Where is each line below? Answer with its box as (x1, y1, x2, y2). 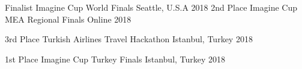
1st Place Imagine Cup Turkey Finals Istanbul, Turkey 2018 (5, 52, 226, 65)
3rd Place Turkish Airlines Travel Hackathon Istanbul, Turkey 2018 (5, 33, 253, 45)
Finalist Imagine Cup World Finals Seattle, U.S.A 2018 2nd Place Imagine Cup (5, 1, 297, 13)
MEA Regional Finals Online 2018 (5, 12, 131, 25)
